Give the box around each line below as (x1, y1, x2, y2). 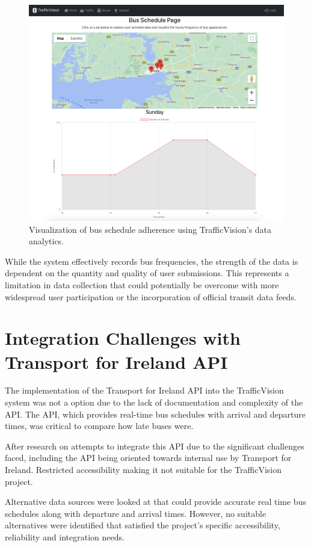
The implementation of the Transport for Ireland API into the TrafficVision (5, 384, 284, 397)
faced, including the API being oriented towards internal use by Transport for (5, 451, 292, 464)
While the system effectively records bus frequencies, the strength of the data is (5, 255, 298, 267)
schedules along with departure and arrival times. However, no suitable (5, 507, 266, 519)
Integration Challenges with (5, 326, 241, 350)
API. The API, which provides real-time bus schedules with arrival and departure (5, 407, 306, 420)
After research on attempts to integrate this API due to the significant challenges (5, 439, 304, 452)
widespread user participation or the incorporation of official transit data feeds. (5, 290, 297, 303)
